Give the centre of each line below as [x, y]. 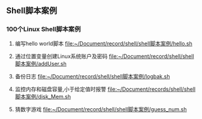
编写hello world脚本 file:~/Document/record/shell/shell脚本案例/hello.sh [103, 43]
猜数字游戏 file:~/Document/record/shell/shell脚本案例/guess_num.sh [101, 109]
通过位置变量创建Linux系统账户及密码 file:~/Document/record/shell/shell [104, 56]
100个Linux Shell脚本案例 [44, 29]
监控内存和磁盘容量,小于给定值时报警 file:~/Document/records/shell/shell [105, 89]
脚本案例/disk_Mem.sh [43, 96]
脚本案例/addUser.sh [41, 63]
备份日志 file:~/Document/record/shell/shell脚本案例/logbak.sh [92, 76]
